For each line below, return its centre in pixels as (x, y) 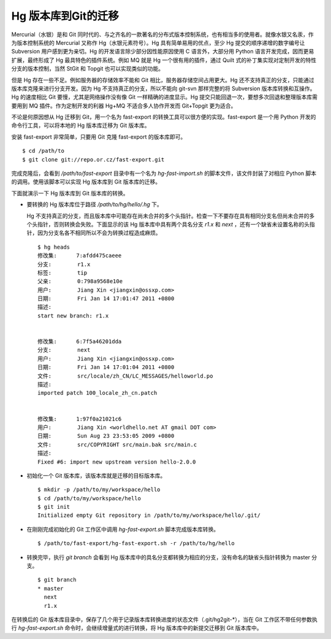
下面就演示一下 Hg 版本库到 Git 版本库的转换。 (70, 193)
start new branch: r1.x (73, 316)
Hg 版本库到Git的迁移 (65, 16)
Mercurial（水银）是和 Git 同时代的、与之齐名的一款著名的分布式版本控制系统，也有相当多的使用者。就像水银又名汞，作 (162, 34)
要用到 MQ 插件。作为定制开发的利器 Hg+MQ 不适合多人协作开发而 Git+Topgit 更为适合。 (124, 106)
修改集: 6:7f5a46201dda (80, 342)
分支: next (64, 350)
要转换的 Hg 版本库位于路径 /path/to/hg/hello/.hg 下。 (94, 204)
